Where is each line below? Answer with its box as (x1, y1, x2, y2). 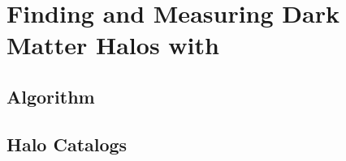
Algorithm (6, 83, 95, 108)
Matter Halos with (6, 28, 219, 61)
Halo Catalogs (6, 131, 128, 156)
